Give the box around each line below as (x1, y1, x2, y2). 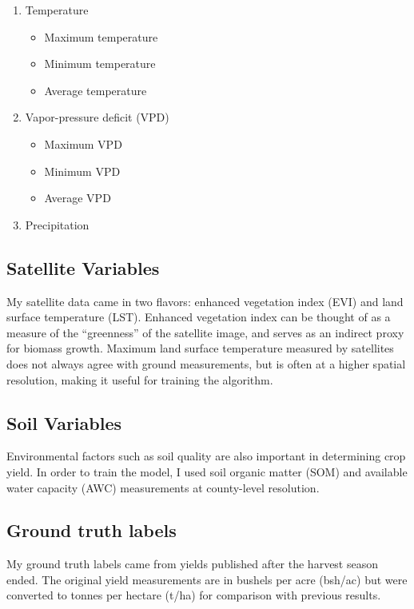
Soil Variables (6, 410, 122, 435)
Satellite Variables (6, 255, 160, 280)
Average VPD (44, 189, 111, 206)
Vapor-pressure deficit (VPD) (25, 109, 169, 125)
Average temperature (44, 82, 147, 98)
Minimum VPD (44, 162, 121, 179)
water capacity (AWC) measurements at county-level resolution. (6, 479, 320, 496)
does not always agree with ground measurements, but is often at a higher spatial (6, 355, 406, 372)
